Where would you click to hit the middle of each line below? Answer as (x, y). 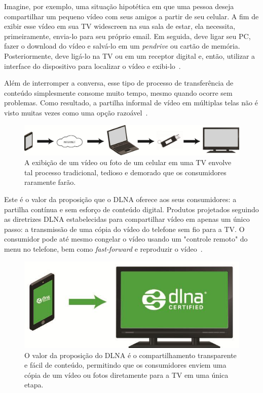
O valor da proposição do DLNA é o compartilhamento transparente (130, 355)
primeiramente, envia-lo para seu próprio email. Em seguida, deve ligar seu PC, (127, 36)
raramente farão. (50, 182)
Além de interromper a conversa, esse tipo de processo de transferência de (119, 83)
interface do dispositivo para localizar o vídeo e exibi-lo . (92, 66)
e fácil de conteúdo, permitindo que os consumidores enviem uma (125, 365)
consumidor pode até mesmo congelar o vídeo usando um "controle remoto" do (126, 239)
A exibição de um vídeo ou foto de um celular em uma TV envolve (128, 162)
